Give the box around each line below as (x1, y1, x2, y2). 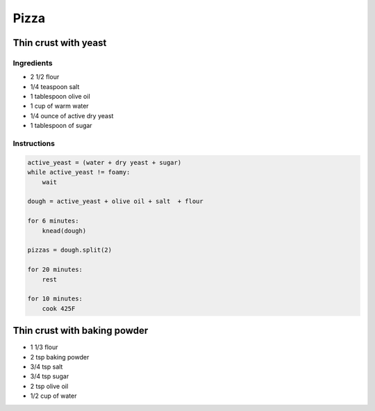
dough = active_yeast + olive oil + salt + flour (27, 198, 204, 205)
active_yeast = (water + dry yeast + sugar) (27, 159, 182, 166)
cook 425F (42, 305, 76, 312)
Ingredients (12, 58, 53, 67)
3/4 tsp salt (30, 362, 63, 371)
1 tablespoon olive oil (30, 92, 90, 101)
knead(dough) (42, 227, 87, 234)
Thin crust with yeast (12, 37, 107, 49)
